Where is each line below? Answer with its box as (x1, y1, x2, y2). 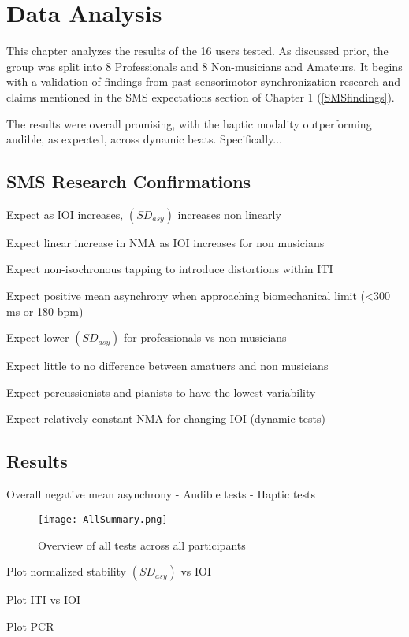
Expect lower (6, 329, 69, 346)
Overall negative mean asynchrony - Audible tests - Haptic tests (6, 486, 316, 502)
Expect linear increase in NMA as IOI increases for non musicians (6, 234, 325, 250)
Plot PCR (6, 617, 54, 634)
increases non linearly (177, 206, 281, 222)
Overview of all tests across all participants (38, 536, 246, 553)
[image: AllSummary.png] (38, 513, 168, 525)
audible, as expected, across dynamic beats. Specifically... (6, 131, 282, 147)
